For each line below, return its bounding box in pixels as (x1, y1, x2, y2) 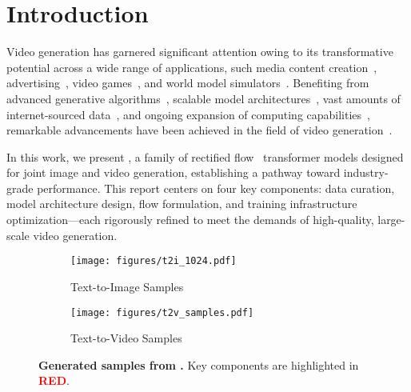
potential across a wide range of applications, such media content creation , (6, 58, 377, 75)
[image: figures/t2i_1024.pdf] (70, 255, 237, 267)
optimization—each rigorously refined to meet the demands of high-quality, (6, 211, 374, 228)
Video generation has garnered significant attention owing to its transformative (6, 43, 393, 60)
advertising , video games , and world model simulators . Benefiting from (6, 74, 369, 91)
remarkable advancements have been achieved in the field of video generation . (6, 122, 393, 138)
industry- (343, 164, 389, 181)
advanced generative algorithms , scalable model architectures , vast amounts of (6, 90, 401, 106)
